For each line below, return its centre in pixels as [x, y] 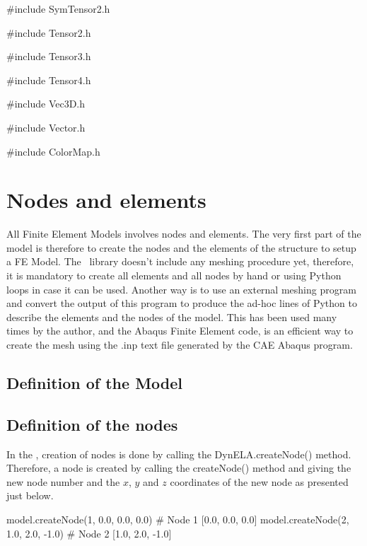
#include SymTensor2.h [58, 8]
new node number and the [63, 481]
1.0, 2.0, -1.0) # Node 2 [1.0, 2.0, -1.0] [89, 533]
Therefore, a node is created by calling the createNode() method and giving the [179, 468]
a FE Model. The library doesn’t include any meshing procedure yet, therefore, [180, 261]
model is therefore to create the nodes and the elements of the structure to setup [181, 247]
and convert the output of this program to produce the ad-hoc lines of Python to [182, 303]
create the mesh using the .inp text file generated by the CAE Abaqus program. [180, 345]
